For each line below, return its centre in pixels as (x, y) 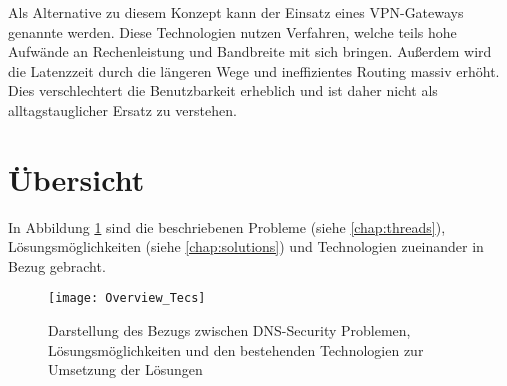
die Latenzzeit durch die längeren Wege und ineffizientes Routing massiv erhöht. (254, 70)
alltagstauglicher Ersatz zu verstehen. (122, 109)
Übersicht (76, 178)
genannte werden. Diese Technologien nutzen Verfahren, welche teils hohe (232, 31)
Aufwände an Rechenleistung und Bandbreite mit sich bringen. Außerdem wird (250, 51)
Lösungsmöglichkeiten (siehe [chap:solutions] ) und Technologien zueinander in (246, 246)
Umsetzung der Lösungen (125, 369)
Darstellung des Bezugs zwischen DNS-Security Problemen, (229, 330)
